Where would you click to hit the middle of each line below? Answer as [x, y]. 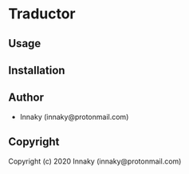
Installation [37, 70]
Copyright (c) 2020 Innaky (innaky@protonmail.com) [95, 161]
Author [26, 98]
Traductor [42, 14]
